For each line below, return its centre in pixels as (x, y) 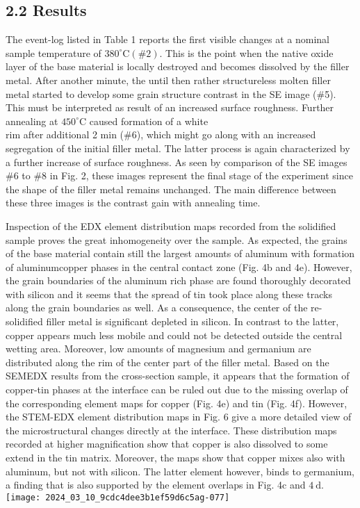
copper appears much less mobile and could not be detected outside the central (174, 335)
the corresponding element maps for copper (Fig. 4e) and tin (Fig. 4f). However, (177, 403)
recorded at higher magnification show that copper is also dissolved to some (167, 444)
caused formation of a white (149, 121)
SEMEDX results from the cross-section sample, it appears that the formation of (178, 376)
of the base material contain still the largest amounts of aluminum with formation (180, 253)
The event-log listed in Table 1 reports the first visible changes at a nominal (167, 39)
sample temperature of (54, 52)
